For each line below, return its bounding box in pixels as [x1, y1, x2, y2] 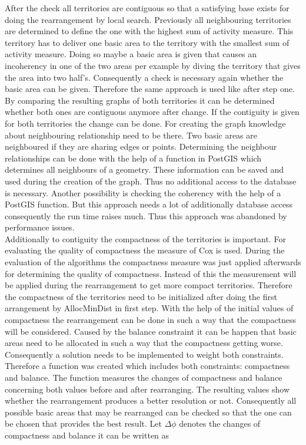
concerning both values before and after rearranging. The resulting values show [5, 383, 290, 395]
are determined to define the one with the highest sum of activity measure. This [5, 25, 294, 37]
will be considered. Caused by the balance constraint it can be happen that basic [5, 325, 297, 337]
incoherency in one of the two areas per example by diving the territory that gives [5, 59, 301, 71]
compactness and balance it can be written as [5, 428, 169, 441]
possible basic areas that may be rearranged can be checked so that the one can [5, 406, 292, 418]
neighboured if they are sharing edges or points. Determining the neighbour [5, 140, 277, 153]
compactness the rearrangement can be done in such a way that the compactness [5, 314, 297, 326]
